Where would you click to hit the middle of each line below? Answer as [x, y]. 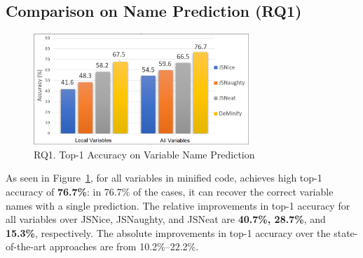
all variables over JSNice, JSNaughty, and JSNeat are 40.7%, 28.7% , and [166, 219]
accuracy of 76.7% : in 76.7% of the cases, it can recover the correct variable [170, 191]
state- [346, 232]
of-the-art [26, 246]
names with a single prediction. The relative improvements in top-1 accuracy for [178, 205]
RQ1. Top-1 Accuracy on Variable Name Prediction [144, 154]
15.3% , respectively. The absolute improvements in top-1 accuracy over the [168, 232]
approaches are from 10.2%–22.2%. [124, 246]
